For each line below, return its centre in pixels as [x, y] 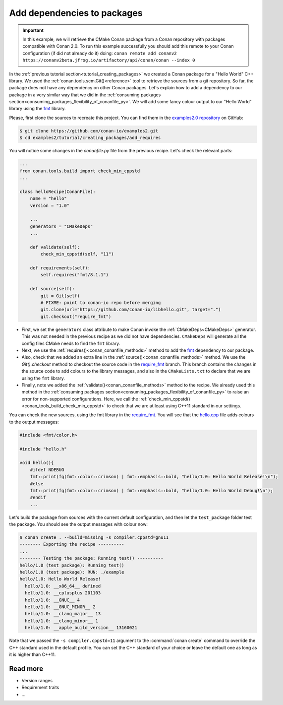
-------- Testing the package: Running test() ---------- [91, 558]
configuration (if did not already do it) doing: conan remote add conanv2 [100, 53]
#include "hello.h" [43, 449]
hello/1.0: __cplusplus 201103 [63, 593]
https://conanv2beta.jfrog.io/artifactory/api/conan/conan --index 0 [109, 60]
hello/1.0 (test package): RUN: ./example [72, 572]
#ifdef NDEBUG [47, 470]
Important [33, 30]
